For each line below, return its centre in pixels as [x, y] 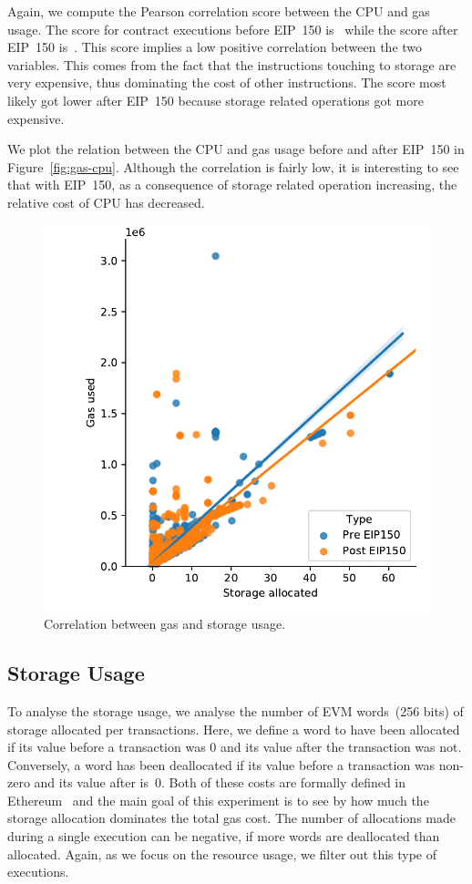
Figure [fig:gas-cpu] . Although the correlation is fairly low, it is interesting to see [233, 166]
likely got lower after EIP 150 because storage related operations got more [215, 100]
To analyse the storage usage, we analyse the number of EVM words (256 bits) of [236, 710]
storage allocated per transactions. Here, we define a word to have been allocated [234, 729]
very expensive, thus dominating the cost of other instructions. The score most [227, 82]
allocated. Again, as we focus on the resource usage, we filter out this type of [222, 853]
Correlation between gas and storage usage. [165, 624]
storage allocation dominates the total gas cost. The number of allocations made [231, 818]
